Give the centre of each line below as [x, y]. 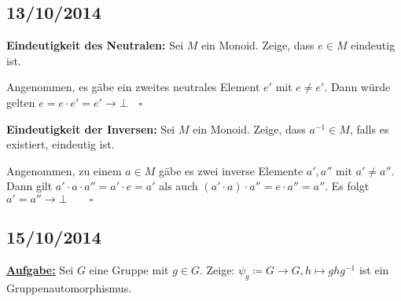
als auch [178, 186]
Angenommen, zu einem [64, 170]
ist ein [374, 270]
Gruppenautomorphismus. [69, 287]
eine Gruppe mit [129, 270]
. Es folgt [347, 186]
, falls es [369, 128]
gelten [21, 102]
